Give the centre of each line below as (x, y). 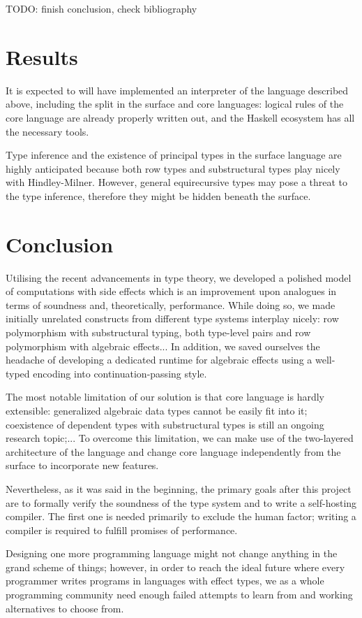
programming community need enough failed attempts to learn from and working (179, 595)
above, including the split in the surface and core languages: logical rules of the (175, 104)
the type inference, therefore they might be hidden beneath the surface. (158, 195)
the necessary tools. (47, 131)
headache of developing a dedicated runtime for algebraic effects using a (159, 360)
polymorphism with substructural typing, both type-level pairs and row (158, 332)
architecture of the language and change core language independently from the (173, 451)
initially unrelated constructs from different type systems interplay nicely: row (172, 318)
